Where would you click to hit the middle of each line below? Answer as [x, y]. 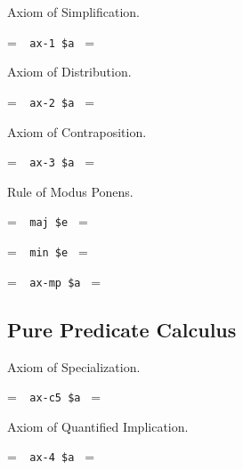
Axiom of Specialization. [74, 366]
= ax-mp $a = [54, 281]
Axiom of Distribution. [69, 72]
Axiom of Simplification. [73, 12]
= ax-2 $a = [51, 101]
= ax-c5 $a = [54, 397]
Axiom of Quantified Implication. [98, 426]
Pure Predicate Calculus [122, 329]
